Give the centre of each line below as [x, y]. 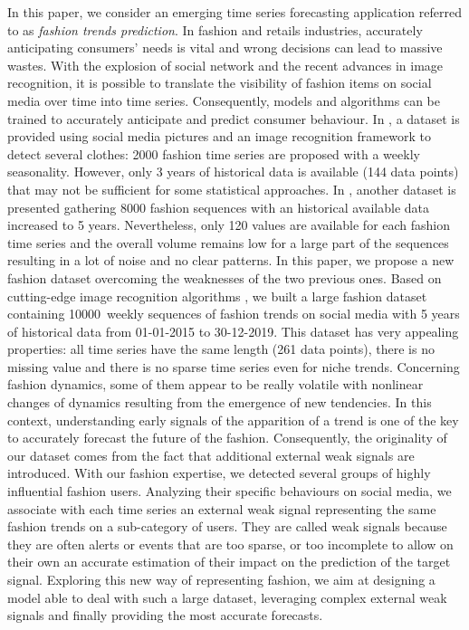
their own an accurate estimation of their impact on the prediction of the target [229, 562]
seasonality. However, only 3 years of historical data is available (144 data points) [233, 172]
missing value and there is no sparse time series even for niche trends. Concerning [234, 366]
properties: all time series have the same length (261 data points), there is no [221, 349]
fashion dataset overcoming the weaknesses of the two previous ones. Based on [225, 277]
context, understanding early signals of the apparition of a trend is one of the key [233, 420]
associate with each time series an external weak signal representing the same [222, 508]
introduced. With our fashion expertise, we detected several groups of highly [219, 473]
